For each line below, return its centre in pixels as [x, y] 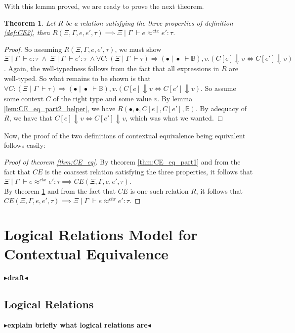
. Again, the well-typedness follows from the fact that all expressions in [112, 68]
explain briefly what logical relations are [78, 325]
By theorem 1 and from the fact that [60, 190]
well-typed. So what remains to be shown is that [77, 78]
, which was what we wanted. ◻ [174, 118]
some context [24, 99]
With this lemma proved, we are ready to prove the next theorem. [104, 6]
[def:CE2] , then [27, 32]
